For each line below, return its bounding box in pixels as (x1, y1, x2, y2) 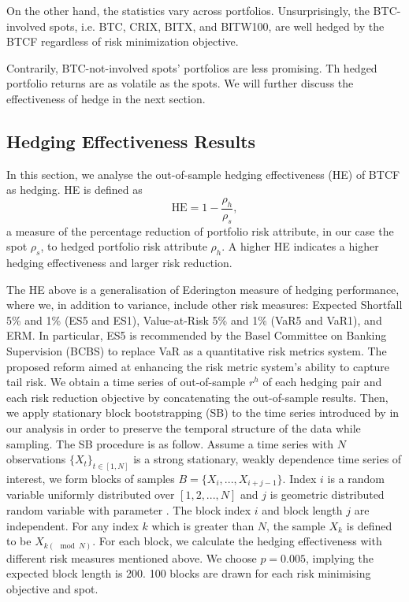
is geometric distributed (270, 486, 385, 503)
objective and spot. (6, 580, 99, 596)
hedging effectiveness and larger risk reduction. (6, 254, 232, 270)
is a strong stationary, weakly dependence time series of (133, 451, 402, 467)
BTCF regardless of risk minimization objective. (6, 33, 239, 50)
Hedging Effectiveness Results (6, 128, 256, 153)
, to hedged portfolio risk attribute (40, 238, 207, 255)
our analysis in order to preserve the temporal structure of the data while (6, 419, 361, 436)
